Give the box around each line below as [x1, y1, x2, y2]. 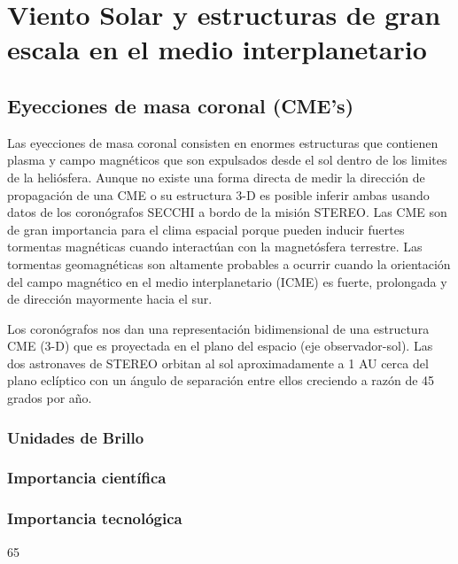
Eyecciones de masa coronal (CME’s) [7, 91, 354, 119]
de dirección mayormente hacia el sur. [7, 290, 213, 308]
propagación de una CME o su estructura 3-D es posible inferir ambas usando [7, 185, 430, 204]
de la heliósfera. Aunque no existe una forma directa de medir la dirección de [7, 167, 425, 186]
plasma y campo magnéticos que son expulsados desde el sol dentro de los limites [7, 151, 447, 169]
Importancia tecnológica [7, 507, 182, 529]
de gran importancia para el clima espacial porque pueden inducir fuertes [7, 220, 405, 238]
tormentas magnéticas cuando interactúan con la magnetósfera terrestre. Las [7, 237, 423, 256]
